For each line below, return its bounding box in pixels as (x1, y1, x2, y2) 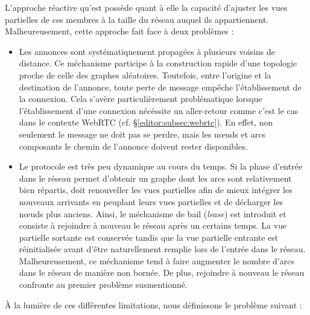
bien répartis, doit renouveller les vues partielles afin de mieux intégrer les (19, 183, 293, 196)
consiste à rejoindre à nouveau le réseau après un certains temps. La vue (19, 219, 287, 232)
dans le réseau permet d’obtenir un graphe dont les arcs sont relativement (19, 171, 292, 184)
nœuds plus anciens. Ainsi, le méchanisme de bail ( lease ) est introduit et (19, 207, 286, 220)
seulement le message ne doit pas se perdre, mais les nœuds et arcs (19, 127, 266, 140)
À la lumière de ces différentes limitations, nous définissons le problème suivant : (5, 298, 302, 311)
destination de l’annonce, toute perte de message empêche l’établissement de (19, 80, 302, 93)
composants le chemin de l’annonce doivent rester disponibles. (19, 139, 248, 152)
